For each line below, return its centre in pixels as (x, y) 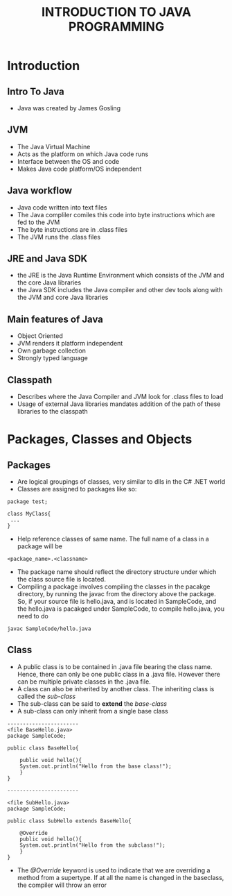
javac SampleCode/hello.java (49, 629)
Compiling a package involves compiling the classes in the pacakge (114, 586)
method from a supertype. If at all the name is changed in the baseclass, (121, 877)
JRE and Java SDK (47, 259)
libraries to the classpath (52, 412)
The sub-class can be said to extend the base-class (92, 703)
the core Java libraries (49, 282)
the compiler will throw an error (62, 885)
